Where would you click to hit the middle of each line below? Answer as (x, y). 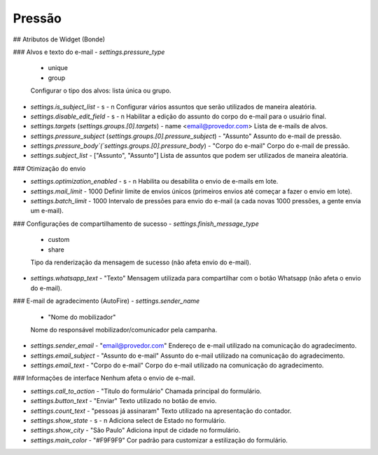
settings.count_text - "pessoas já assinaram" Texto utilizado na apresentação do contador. (161, 411)
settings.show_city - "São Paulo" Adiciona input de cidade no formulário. (135, 430)
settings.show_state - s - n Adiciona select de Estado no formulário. (128, 421)
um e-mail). (47, 211)
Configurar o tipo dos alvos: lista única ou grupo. (101, 90)
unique (58, 68)
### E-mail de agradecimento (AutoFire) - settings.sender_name (106, 301)
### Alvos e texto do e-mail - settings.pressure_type (89, 52)
